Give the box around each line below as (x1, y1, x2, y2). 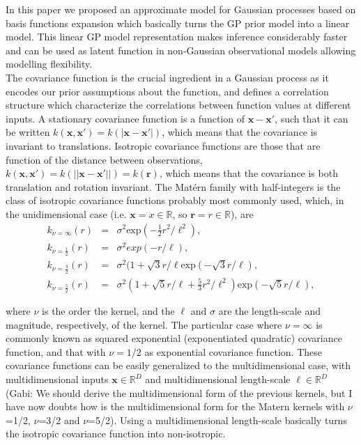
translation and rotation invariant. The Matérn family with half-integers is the (6, 179, 341, 194)
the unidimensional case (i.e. (6, 206, 127, 221)
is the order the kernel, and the (42, 304, 175, 318)
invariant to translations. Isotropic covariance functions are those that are (6, 138, 321, 153)
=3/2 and (38, 412, 80, 427)
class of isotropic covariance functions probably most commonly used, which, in (6, 193, 344, 208)
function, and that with (6, 344, 106, 359)
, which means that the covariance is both (159, 166, 338, 180)
